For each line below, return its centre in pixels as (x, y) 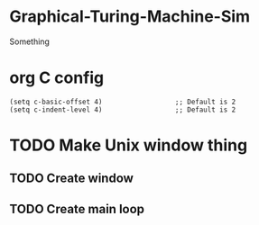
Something (29, 41)
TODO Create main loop (77, 209)
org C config (57, 78)
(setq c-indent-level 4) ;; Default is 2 (123, 110)
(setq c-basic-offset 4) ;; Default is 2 (123, 102)
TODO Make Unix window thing (129, 145)
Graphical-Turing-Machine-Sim (130, 17)
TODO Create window (71, 179)
